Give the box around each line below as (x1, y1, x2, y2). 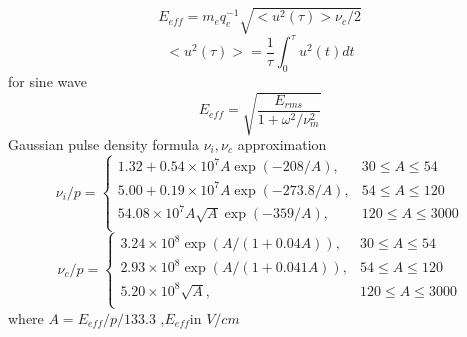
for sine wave (8, 70, 88, 91)
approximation (237, 133, 327, 154)
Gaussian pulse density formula (8, 133, 200, 154)
